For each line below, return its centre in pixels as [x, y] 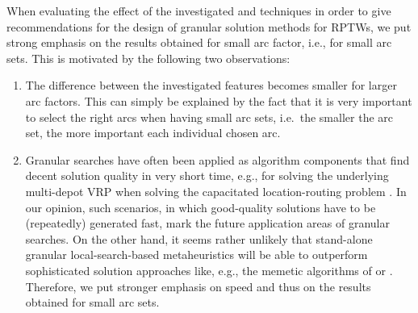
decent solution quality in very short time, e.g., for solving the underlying [207, 175]
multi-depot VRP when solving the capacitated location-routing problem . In [216, 191]
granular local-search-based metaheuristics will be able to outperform [196, 255]
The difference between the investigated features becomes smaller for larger [211, 85]
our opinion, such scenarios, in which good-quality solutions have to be [201, 207]
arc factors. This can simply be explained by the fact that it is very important [219, 100]
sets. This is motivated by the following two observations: [148, 58]
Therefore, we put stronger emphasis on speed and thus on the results [198, 286]
